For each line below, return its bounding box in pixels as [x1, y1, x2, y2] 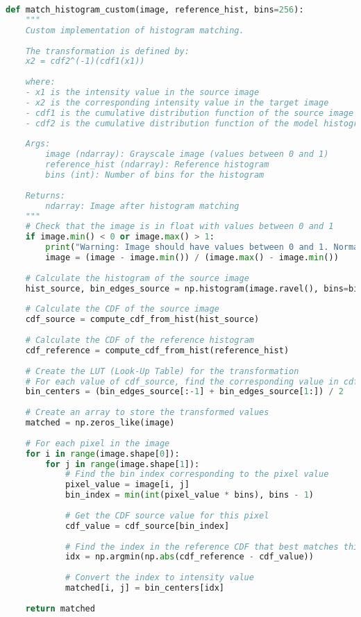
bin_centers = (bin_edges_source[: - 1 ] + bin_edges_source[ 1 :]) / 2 [25, 387, 344, 397]
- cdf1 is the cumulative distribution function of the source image [25, 108, 354, 118]
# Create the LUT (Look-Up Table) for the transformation [25, 366, 299, 376]
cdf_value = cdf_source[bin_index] [65, 521, 230, 531]
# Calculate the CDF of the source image [25, 304, 219, 314]
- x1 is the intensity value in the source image [25, 87, 260, 97]
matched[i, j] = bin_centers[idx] [65, 583, 225, 593]
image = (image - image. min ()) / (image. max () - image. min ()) [45, 253, 339, 262]
